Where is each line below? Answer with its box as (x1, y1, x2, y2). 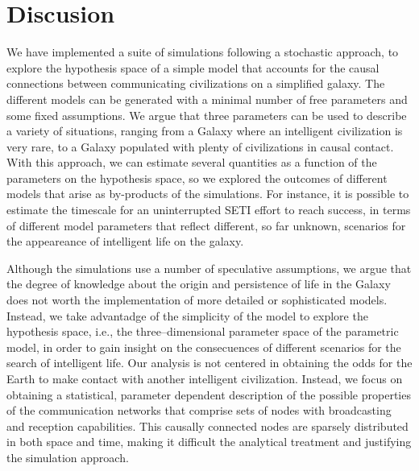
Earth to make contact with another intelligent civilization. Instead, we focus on (6, 370, 403, 386)
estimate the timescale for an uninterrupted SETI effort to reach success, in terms (6, 201, 411, 218)
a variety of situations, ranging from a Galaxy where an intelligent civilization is (6, 122, 403, 139)
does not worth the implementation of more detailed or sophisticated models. (6, 291, 388, 308)
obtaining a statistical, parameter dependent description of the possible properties (6, 386, 411, 403)
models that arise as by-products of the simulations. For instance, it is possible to (6, 185, 409, 202)
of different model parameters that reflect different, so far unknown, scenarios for (6, 217, 406, 233)
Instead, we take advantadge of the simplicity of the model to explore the (6, 307, 368, 324)
